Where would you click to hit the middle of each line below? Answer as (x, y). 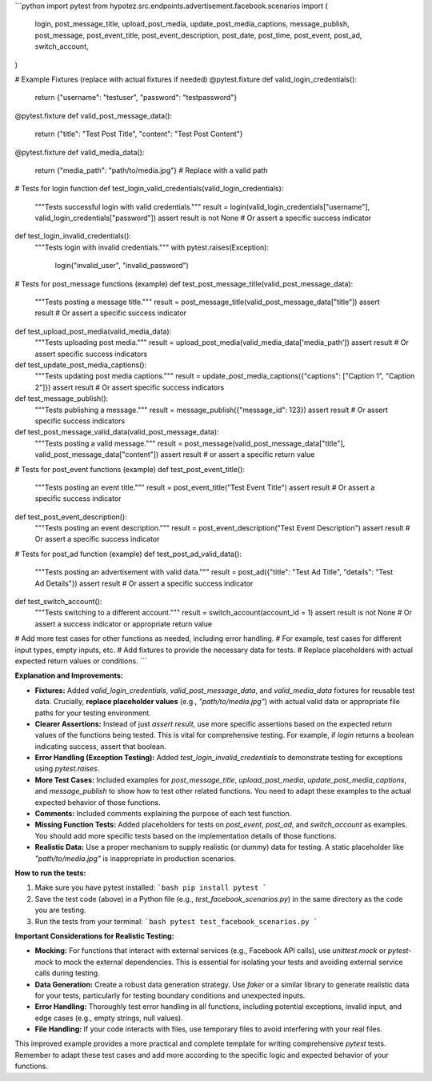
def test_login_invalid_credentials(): (73, 236)
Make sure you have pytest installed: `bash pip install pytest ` (151, 887)
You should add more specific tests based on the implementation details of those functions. (186, 835)
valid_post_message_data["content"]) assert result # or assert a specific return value (175, 454)
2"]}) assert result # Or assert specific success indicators (130, 387)
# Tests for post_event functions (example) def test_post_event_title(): (130, 469)
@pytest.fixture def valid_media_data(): (80, 152)
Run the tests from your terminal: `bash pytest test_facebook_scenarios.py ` (176, 921)
